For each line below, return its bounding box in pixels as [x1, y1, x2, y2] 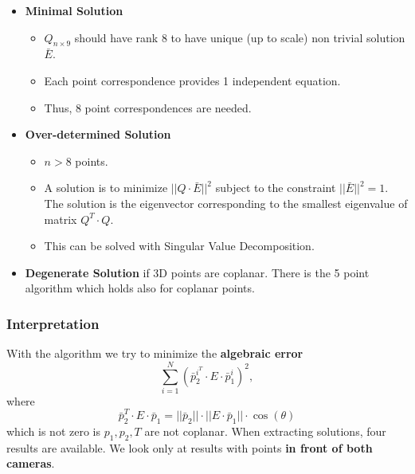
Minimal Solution [25, 2, 123, 18]
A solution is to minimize [44, 179, 168, 196]
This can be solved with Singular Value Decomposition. [44, 237, 315, 254]
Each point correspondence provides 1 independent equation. [44, 72, 341, 88]
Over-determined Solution [25, 126, 171, 143]
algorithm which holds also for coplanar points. [25, 280, 255, 296]
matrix [44, 210, 77, 227]
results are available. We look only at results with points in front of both [6, 439, 373, 456]
